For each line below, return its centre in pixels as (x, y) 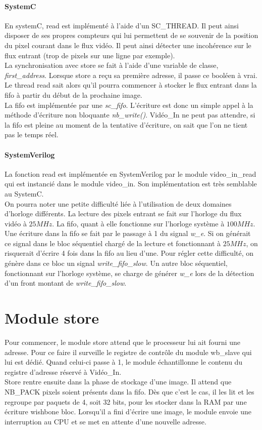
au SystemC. (24, 193)
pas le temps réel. (32, 134)
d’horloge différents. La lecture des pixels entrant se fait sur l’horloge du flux (123, 213)
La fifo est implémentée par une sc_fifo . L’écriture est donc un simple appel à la (129, 105)
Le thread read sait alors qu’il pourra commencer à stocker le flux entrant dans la (131, 85)
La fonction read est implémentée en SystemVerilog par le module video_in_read (130, 173)
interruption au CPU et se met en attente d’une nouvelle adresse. (106, 421)
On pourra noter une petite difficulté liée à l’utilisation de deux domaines (118, 203)
